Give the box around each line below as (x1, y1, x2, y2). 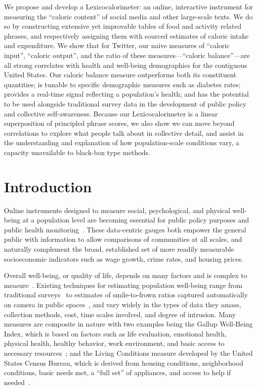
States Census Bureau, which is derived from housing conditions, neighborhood (4, 357, 244, 368)
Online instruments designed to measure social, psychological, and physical (4, 205, 230, 215)
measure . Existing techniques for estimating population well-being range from (4, 279, 243, 290)
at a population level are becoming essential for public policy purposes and (22, 215, 249, 225)
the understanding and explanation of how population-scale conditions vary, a (4, 137, 239, 148)
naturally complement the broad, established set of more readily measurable (4, 244, 234, 254)
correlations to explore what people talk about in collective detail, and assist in (4, 127, 244, 138)
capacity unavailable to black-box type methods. (4, 147, 151, 157)
